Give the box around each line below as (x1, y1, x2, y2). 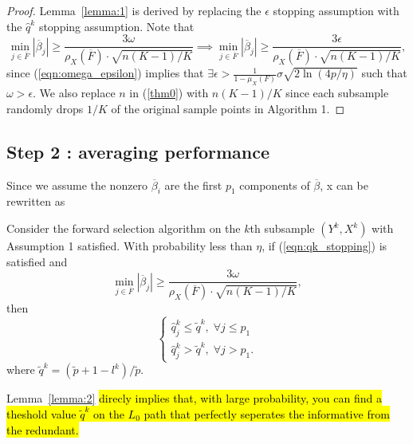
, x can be (320, 176, 368, 193)
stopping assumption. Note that (38, 18, 195, 34)
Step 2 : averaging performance (6, 139, 269, 163)
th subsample (250, 220, 315, 237)
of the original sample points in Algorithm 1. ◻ (111, 100, 345, 116)
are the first (164, 176, 222, 193)
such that (361, 65, 407, 81)
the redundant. (6, 421, 79, 438)
